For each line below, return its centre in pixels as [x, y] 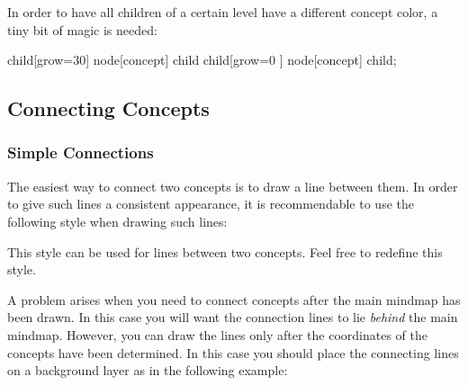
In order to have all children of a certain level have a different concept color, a [223, 12]
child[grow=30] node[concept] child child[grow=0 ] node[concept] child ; [202, 60]
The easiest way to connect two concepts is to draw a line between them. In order [233, 186]
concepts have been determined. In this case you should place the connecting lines [233, 352]
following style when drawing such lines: [117, 221]
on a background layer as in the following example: [148, 370]
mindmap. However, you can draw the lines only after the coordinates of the [217, 334]
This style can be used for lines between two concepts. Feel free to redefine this [225, 251]
